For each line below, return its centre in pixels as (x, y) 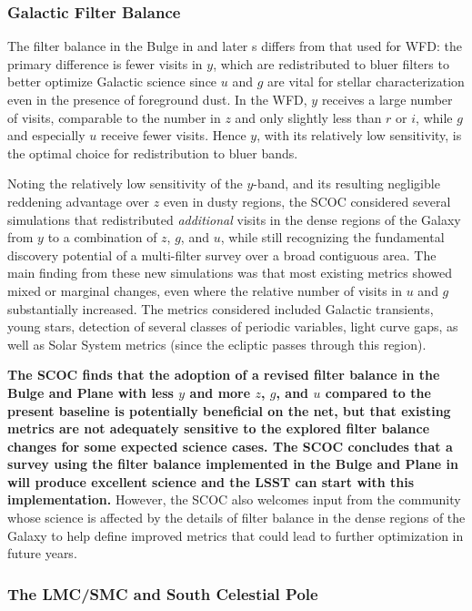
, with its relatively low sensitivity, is (359, 135)
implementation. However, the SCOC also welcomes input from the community (234, 499)
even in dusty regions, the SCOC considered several (307, 201)
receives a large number (387, 99)
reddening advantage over (79, 201)
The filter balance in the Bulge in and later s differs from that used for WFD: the (235, 46)
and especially (46, 135)
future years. (42, 553)
